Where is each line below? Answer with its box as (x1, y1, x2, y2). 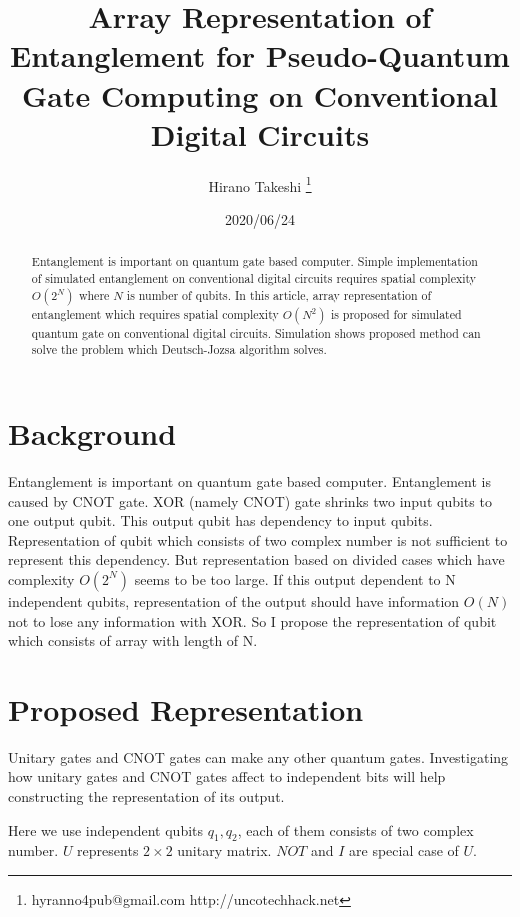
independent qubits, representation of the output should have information (8, 590, 460, 611)
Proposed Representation (8, 688, 364, 729)
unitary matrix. (177, 840, 272, 861)
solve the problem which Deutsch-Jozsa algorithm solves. (31, 341, 327, 358)
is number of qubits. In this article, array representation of (126, 286, 432, 303)
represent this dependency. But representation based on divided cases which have (8, 549, 505, 570)
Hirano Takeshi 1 (208, 172, 312, 196)
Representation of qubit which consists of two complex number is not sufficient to (8, 529, 508, 550)
